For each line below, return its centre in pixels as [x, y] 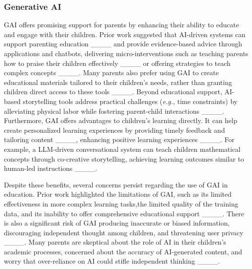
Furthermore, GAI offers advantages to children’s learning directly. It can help [121, 120]
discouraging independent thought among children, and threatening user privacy [124, 232]
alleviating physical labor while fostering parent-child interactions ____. [114, 111]
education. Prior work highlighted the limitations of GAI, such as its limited [118, 194]
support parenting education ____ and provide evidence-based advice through [123, 44]
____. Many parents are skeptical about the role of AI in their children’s [115, 242]
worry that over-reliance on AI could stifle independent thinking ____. [112, 261]
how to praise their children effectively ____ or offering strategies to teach [117, 63]
